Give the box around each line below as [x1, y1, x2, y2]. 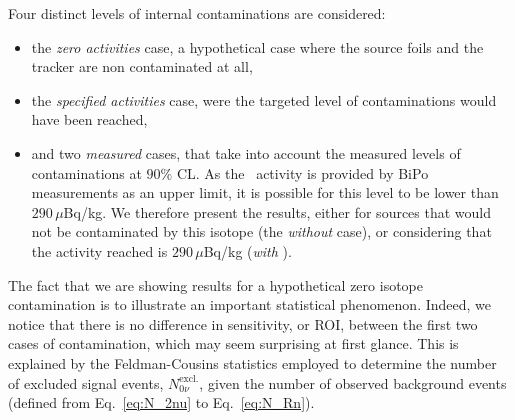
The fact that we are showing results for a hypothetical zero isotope [8, 274, 423, 295]
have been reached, [31, 109, 148, 130]
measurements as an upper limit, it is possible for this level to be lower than [31, 182, 499, 203]
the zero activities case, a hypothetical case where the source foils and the [31, 36, 484, 57]
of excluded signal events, [8, 372, 164, 393]
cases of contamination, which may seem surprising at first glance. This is [8, 333, 459, 354]
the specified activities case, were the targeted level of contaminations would [31, 89, 497, 110]
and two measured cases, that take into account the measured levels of [31, 142, 461, 163]
